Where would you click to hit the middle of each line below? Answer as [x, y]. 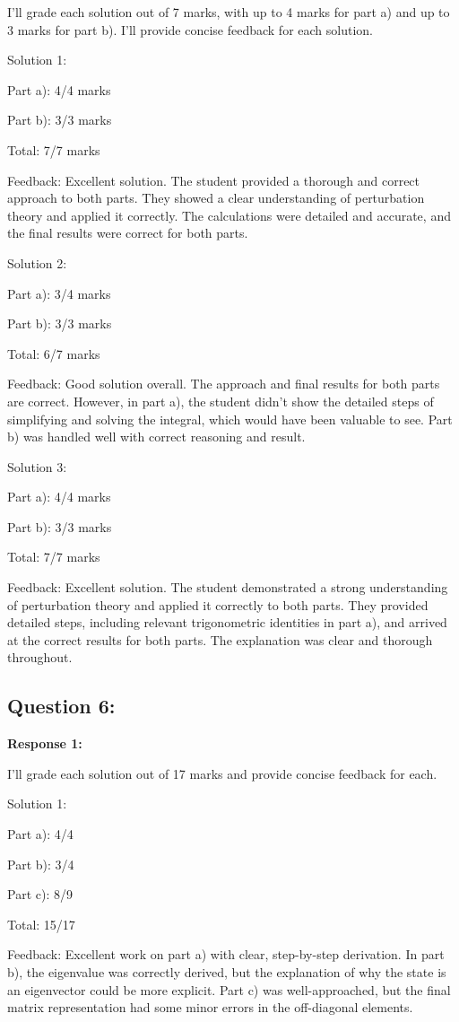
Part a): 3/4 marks [59, 293]
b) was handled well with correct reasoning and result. [156, 437]
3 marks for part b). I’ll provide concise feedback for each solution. [190, 29]
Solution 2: [37, 262]
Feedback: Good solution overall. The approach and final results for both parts [224, 384]
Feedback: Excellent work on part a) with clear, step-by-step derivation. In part [226, 954]
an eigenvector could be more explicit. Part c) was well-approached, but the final [229, 989]
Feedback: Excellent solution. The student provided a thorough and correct [214, 180]
